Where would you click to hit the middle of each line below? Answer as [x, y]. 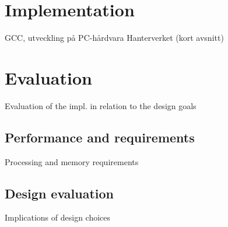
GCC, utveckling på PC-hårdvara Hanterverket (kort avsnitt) [114, 38]
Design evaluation [59, 193]
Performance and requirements [100, 137]
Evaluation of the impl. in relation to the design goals [101, 105]
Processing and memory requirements [72, 161]
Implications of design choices [58, 217]
